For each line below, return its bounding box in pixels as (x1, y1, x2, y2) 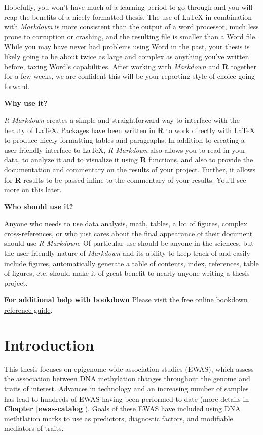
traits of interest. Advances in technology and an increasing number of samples (4, 383, 249, 394)
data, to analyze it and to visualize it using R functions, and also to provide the (4, 154, 253, 165)
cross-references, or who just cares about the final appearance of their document (4, 228, 253, 238)
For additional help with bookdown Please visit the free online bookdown (4, 294, 248, 305)
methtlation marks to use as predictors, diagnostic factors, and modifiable (4, 413, 233, 423)
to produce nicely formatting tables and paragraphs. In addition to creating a (4, 135, 245, 145)
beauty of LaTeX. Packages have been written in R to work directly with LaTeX (4, 124, 255, 135)
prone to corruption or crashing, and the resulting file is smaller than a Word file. (4, 31, 257, 41)
